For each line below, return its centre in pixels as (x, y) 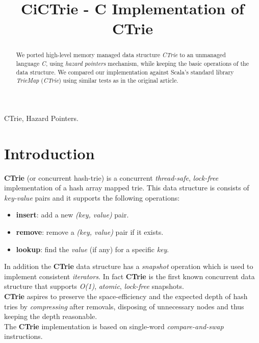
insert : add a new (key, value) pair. (72, 215)
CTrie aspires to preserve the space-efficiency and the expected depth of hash (126, 296)
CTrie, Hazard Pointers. (41, 118)
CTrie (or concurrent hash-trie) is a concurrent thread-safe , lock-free (111, 177)
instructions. (23, 336)
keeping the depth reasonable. (51, 316)
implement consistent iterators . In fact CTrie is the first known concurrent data (129, 276)
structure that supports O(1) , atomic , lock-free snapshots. (94, 286)
